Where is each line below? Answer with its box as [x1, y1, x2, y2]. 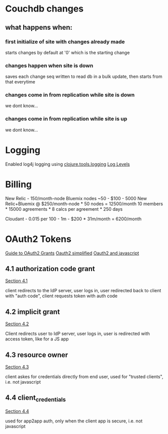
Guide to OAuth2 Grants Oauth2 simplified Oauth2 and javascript [5, 250, 139, 256]
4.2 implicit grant [5, 307, 60, 316]
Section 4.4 [5, 408, 29, 414]
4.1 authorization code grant [5, 265, 95, 273]
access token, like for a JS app [5, 336, 69, 342]
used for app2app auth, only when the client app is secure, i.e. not [5, 418, 143, 424]
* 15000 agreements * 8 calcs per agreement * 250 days [5, 206, 123, 212]
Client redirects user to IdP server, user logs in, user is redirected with [5, 330, 150, 337]
